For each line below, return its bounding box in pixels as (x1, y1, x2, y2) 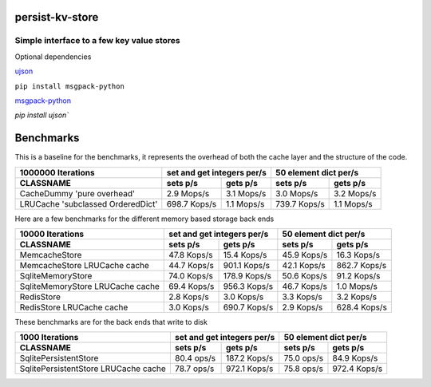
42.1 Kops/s (282, 260, 326, 271)
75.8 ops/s (283, 363, 323, 374)
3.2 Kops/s (336, 291, 378, 302)
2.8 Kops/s (168, 291, 209, 302)
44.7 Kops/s (168, 260, 215, 271)
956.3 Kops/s (223, 281, 274, 292)
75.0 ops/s (283, 353, 323, 364)
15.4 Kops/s (223, 250, 267, 261)
